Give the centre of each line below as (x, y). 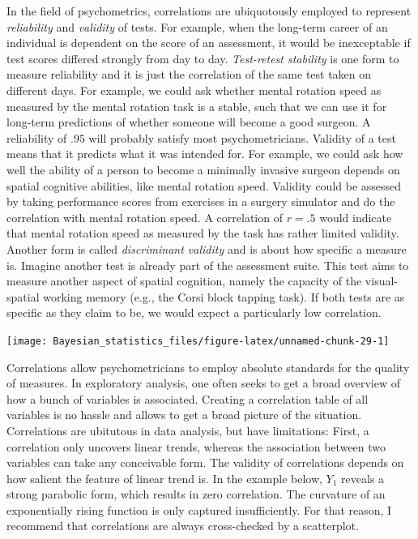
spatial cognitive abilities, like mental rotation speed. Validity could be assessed (204, 185)
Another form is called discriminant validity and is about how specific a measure (207, 248)
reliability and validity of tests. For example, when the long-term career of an (197, 26)
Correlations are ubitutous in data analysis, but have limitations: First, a (188, 430)
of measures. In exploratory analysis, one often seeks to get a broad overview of (203, 383)
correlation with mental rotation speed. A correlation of (145, 217)
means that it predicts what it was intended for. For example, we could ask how (205, 154)
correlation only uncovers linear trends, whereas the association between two (196, 446)
